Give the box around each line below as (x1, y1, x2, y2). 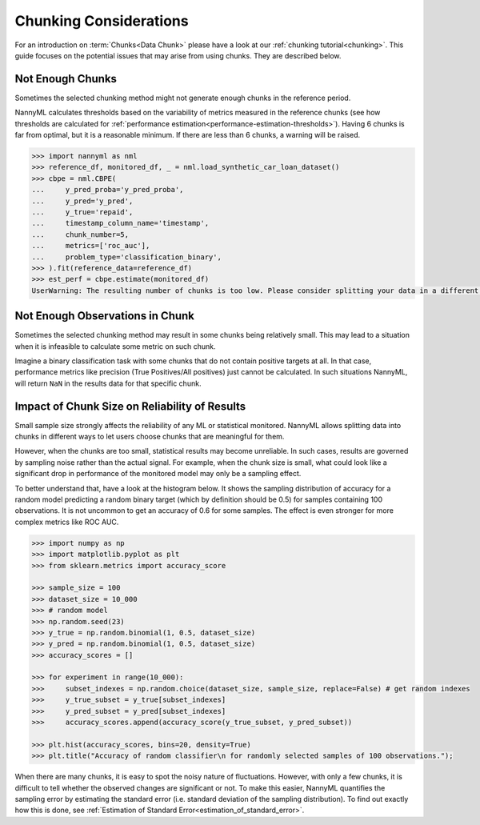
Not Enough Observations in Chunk (14, 309, 195, 323)
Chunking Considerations (14, 12, 189, 30)
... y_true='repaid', (31, 207, 134, 216)
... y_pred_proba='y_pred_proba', (31, 185, 184, 194)
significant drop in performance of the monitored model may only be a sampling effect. (14, 469, 302, 479)
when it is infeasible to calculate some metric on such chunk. (14, 341, 216, 351)
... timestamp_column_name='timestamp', (31, 218, 210, 228)
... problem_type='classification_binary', (31, 252, 222, 262)
